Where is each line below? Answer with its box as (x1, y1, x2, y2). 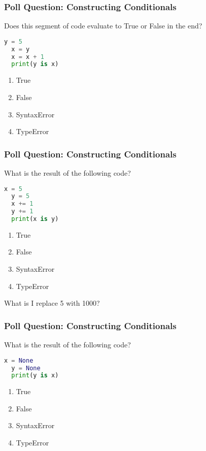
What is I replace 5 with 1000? (4, 298, 100, 308)
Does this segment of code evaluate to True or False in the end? (4, 20, 202, 31)
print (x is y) (11, 215, 59, 222)
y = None (11, 364, 41, 372)
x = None (4, 357, 33, 364)
